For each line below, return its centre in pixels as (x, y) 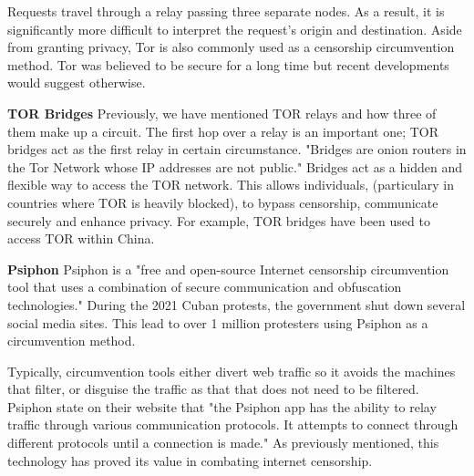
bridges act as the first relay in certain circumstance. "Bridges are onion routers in (237, 149)
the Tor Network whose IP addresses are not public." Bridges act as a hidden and (235, 166)
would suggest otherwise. (77, 83)
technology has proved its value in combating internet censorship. (190, 460)
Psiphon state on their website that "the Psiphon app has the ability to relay (222, 406)
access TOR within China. (81, 238)
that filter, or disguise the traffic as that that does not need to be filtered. (213, 389)
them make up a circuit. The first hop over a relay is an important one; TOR (223, 131)
